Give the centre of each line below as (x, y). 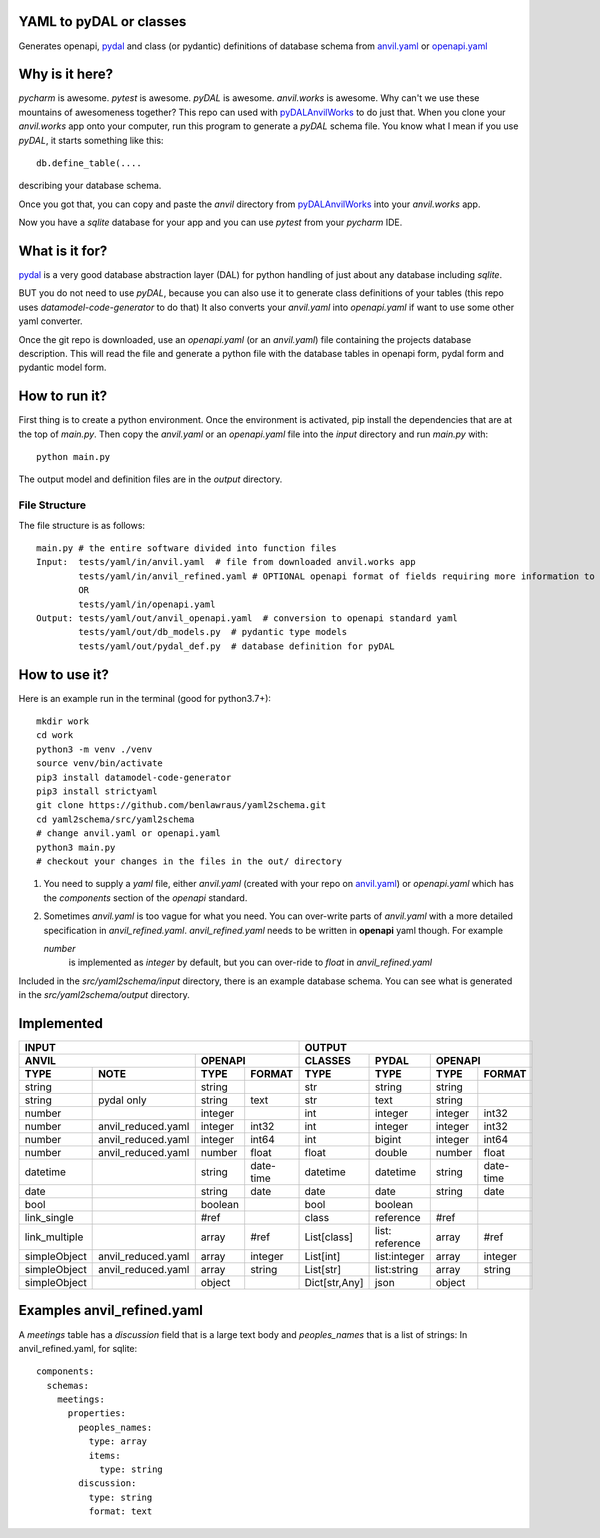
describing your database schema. (90, 186)
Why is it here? (66, 74)
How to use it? (63, 674)
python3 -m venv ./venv (94, 749)
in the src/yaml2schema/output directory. (104, 995)
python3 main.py (76, 847)
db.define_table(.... (89, 163)
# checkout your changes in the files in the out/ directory (189, 861)
